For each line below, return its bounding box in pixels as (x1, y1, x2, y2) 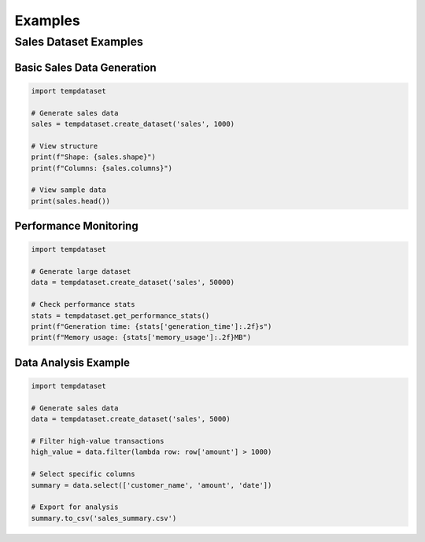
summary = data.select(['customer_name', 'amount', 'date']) (31, 481, 272, 489)
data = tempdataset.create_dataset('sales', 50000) (31, 278, 235, 287)
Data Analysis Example (14, 356, 130, 369)
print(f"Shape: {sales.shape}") (31, 153, 157, 161)
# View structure (31, 142, 98, 150)
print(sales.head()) (31, 197, 110, 205)
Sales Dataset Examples (14, 35, 143, 49)
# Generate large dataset (31, 267, 131, 276)
